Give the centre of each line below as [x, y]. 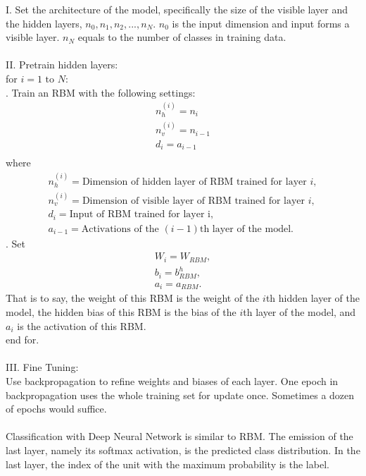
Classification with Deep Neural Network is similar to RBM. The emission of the [179, 436]
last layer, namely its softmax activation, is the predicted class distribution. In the [183, 450]
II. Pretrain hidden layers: [62, 65]
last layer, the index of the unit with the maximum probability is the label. [168, 464]
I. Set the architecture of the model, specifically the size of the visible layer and [177, 9]
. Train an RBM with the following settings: [101, 92]
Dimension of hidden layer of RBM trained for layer [194, 182]
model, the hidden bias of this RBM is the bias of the [121, 311]
